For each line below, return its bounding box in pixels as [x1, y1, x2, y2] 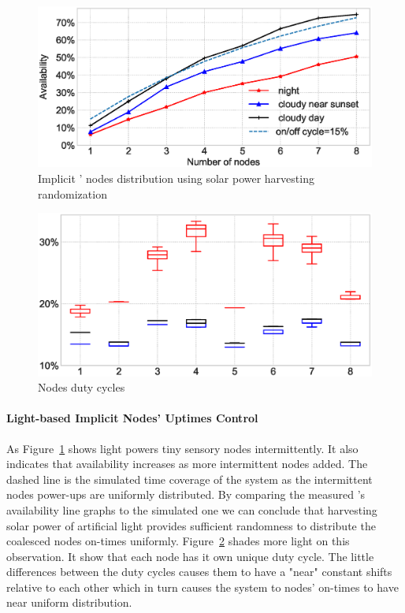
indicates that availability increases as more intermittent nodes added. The [6, 455, 368, 472]
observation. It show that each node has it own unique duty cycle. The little [6, 548, 374, 564]
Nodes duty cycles [38, 379, 125, 396]
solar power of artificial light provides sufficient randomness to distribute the [6, 517, 376, 533]
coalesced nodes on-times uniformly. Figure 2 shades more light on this [6, 533, 350, 549]
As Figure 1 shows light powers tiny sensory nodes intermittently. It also [6, 440, 359, 456]
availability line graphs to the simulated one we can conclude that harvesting [6, 501, 377, 518]
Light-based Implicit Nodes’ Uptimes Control [6, 410, 258, 426]
